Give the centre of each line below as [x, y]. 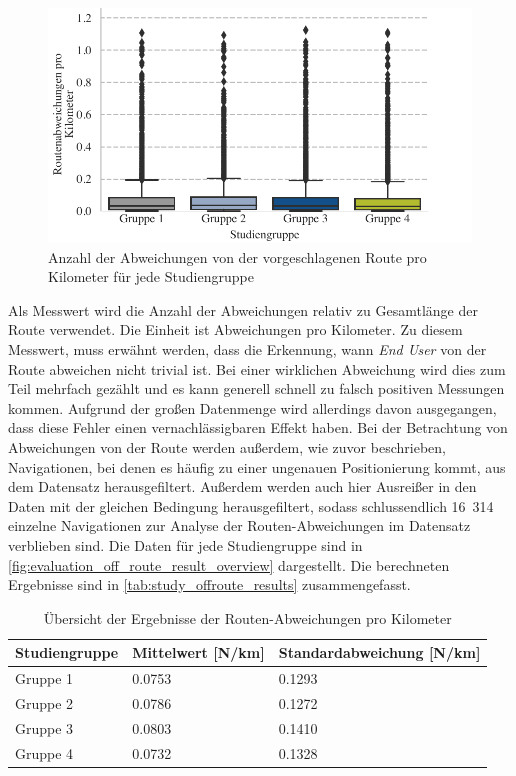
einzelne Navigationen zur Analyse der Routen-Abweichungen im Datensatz [239, 525]
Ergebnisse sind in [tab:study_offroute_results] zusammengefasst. [209, 584]
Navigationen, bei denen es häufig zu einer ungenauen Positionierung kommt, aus [257, 466]
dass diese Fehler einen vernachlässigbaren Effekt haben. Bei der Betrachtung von [258, 427]
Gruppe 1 [44, 678]
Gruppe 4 [44, 752]
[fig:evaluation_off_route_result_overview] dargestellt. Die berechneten [229, 564]
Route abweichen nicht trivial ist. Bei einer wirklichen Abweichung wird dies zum [257, 368]
